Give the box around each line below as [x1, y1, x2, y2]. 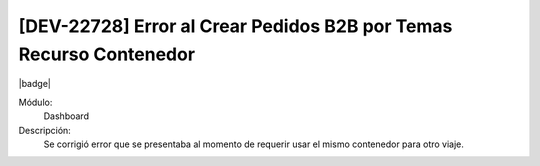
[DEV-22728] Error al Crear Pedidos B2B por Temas [18, 15, 453, 37]
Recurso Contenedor [18, 43, 195, 65]
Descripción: [18, 124, 72, 136]
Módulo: [18, 96, 53, 108]
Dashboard [43, 110, 90, 122]
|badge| [18, 78, 52, 90]
